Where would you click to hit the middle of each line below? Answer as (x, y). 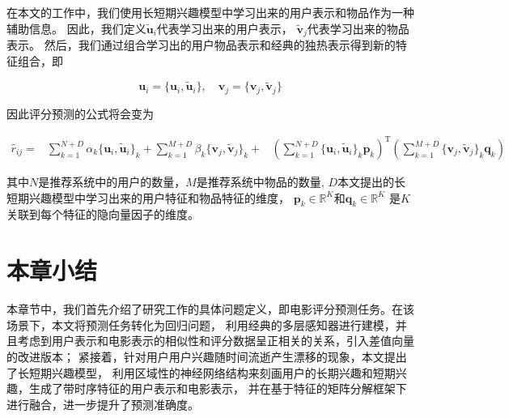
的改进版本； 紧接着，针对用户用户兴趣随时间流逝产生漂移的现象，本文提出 (207, 356)
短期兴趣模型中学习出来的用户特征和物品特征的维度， (148, 197)
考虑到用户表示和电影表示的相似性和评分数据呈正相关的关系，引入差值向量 (216, 341)
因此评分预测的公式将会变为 (80, 113)
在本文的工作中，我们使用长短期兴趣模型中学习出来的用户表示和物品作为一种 (210, 12)
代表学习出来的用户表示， (225, 28)
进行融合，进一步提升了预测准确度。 (103, 404)
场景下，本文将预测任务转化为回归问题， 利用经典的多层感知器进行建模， (201, 324)
